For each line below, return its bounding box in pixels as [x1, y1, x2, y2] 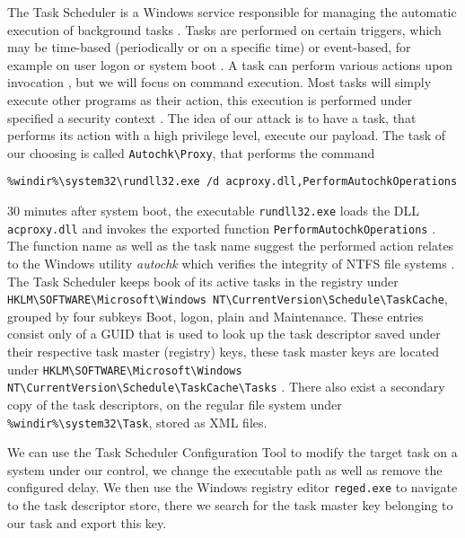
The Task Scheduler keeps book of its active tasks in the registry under [7, 271, 399, 290]
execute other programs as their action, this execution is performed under [7, 90, 412, 109]
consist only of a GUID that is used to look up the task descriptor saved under [7, 324, 441, 343]
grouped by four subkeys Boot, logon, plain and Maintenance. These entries [7, 306, 424, 325]
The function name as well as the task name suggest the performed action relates [7, 236, 454, 255]
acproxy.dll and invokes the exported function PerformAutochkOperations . [7, 218, 436, 237]
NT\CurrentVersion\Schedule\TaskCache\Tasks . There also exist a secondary [7, 377, 445, 396]
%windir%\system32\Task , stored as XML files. [7, 412, 268, 431]
